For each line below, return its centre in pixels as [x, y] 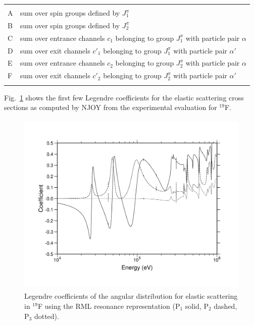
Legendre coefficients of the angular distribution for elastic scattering [131, 296]
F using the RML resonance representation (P [109, 306]
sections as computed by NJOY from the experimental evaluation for [111, 107]
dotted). [46, 316]
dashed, [225, 306]
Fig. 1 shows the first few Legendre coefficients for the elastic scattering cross [124, 97]
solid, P [197, 306]
